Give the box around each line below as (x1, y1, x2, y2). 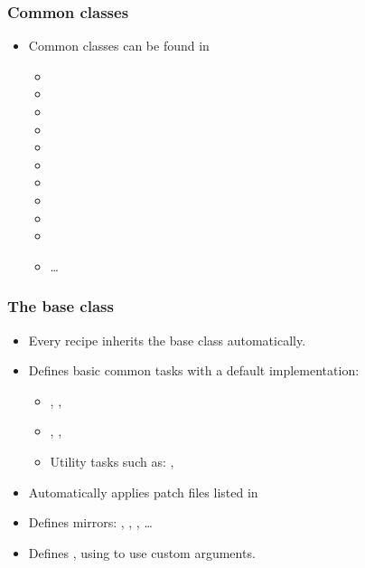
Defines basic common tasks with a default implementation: (28, 361, 360, 380)
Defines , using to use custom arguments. (28, 543, 256, 562)
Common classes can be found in (28, 36, 210, 55)
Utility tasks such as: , (50, 451, 174, 470)
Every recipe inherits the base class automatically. (28, 330, 306, 349)
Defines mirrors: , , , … (28, 513, 153, 532)
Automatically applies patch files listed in (28, 482, 258, 501)
